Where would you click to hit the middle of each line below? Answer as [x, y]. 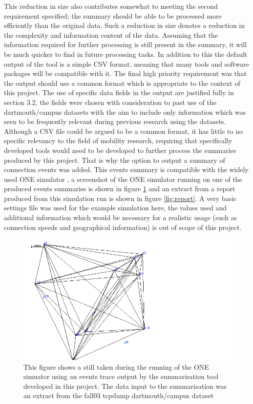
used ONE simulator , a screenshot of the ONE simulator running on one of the [123, 179]
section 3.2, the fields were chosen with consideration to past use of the [110, 102]
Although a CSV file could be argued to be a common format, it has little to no [123, 131]
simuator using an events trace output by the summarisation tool [121, 376]
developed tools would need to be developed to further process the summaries [120, 150]
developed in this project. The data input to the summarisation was [125, 386]
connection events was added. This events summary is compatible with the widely [126, 169]
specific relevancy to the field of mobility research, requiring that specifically [118, 140]
